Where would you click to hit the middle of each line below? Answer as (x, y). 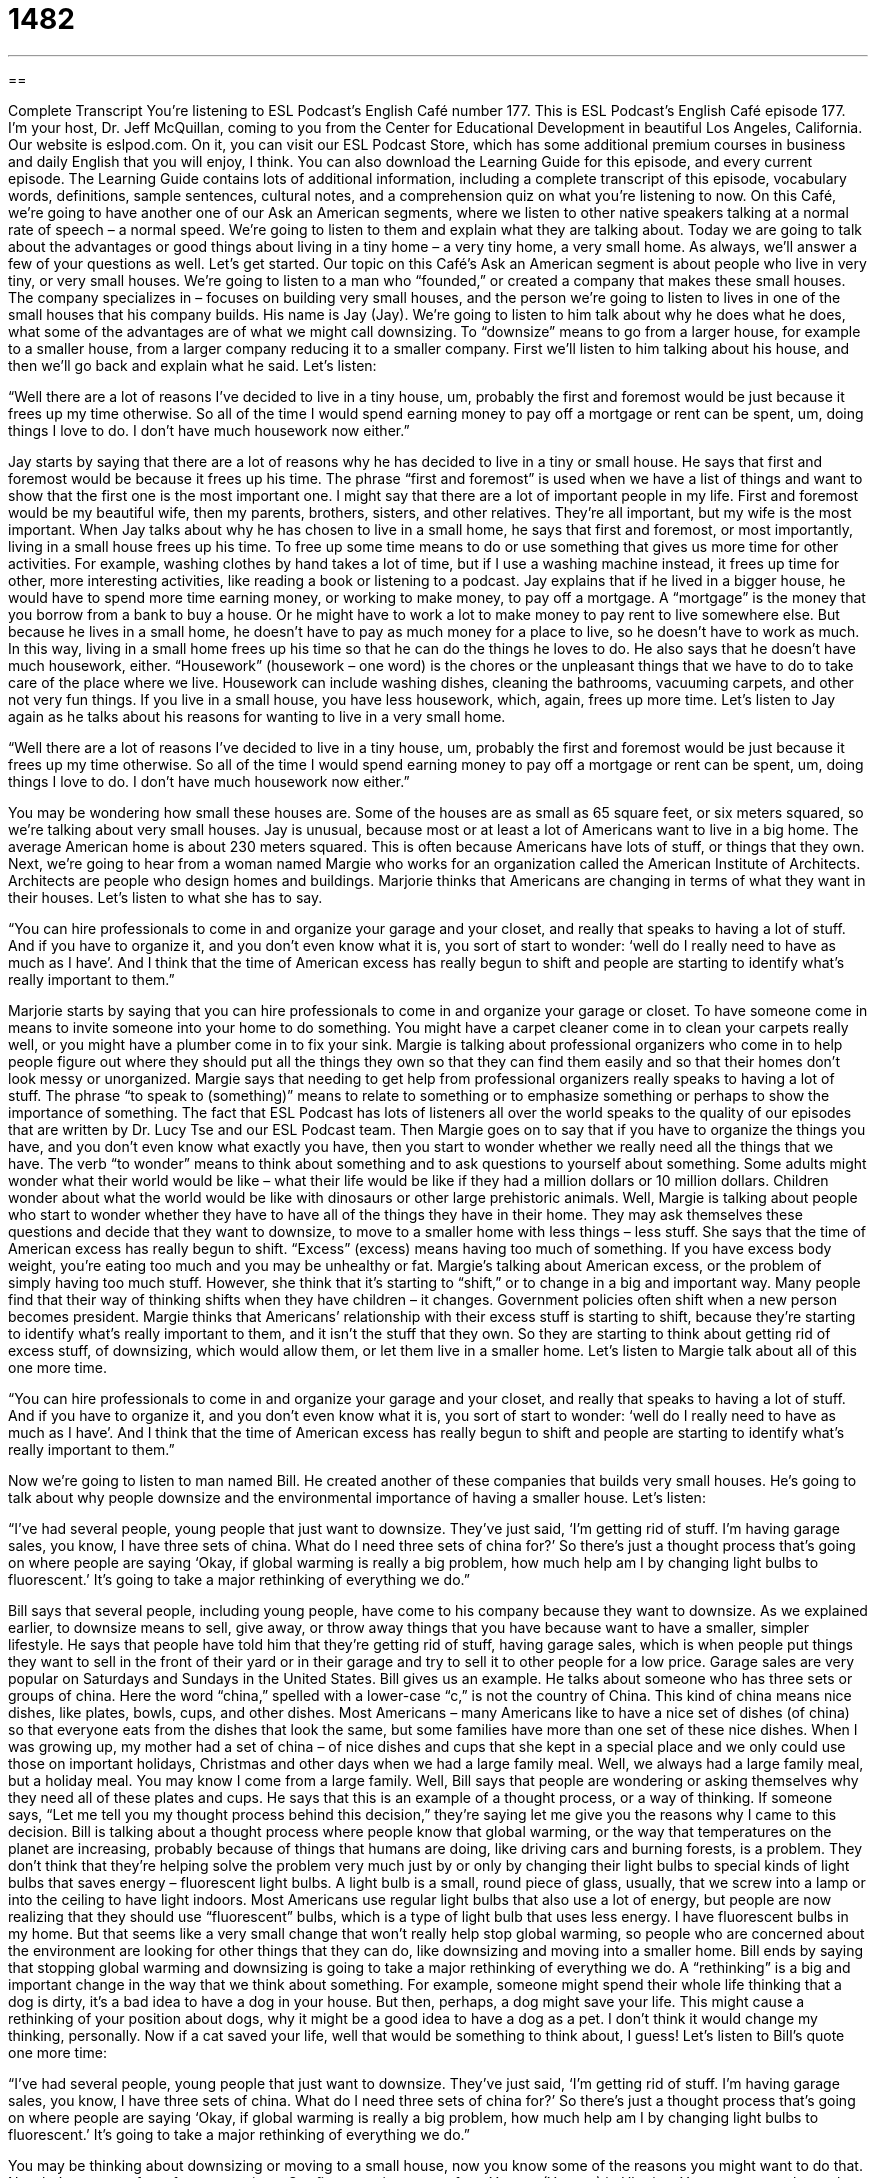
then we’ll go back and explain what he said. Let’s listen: (192, 365)
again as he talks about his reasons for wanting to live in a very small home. (257, 716)
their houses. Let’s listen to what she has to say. (165, 897)
